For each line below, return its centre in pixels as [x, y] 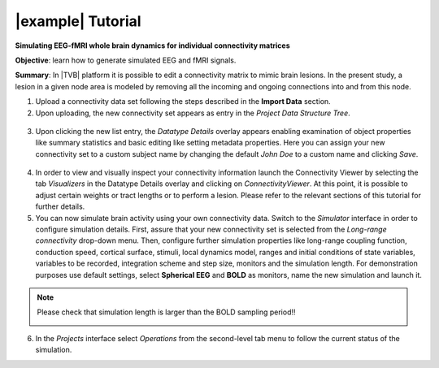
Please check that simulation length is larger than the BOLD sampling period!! [166, 312]
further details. [60, 206]
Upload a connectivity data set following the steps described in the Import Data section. [183, 102]
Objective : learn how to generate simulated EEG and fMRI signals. [126, 60]
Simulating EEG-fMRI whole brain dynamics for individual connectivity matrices [152, 45]
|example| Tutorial [78, 21]
